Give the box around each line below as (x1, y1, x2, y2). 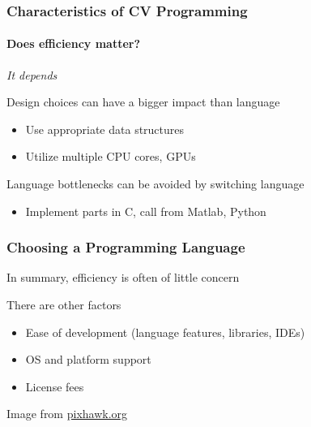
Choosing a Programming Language (6, 237, 245, 257)
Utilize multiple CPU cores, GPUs (25, 148, 196, 165)
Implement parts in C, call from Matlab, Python (25, 202, 266, 219)
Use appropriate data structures (25, 120, 185, 137)
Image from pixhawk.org (6, 405, 128, 422)
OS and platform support (25, 351, 151, 368)
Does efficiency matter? (6, 35, 141, 52)
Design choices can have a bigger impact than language (6, 93, 280, 110)
